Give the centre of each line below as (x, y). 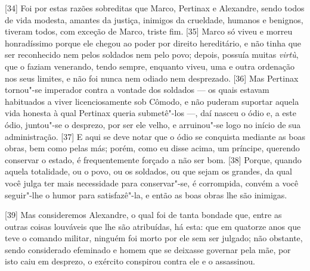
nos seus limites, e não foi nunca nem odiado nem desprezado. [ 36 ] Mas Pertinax (152, 78)
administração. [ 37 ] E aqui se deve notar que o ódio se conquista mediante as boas (155, 136)
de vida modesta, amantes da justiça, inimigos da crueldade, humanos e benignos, (154, 19)
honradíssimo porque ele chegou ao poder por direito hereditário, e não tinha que (153, 43)
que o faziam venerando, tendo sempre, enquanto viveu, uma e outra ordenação (150, 66)
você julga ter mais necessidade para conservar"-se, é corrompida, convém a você (152, 183)
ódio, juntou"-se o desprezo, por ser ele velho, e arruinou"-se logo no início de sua (153, 124)
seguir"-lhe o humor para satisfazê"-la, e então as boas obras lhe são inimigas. (146, 194)
